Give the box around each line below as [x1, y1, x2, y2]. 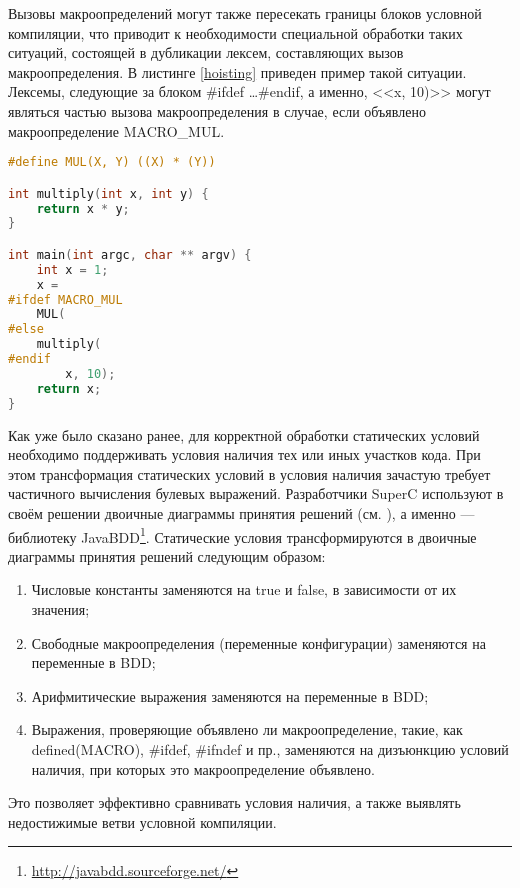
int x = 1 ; [36, 262, 109, 277]
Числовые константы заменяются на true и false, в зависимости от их [31, 579, 457, 600]
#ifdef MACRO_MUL [8, 292, 123, 307]
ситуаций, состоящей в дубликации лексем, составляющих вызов [8, 42, 404, 63]
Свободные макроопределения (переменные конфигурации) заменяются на [31, 632, 486, 653]
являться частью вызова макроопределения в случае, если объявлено [8, 100, 426, 121]
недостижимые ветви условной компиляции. [8, 811, 277, 832]
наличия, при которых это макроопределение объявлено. [31, 758, 375, 779]
